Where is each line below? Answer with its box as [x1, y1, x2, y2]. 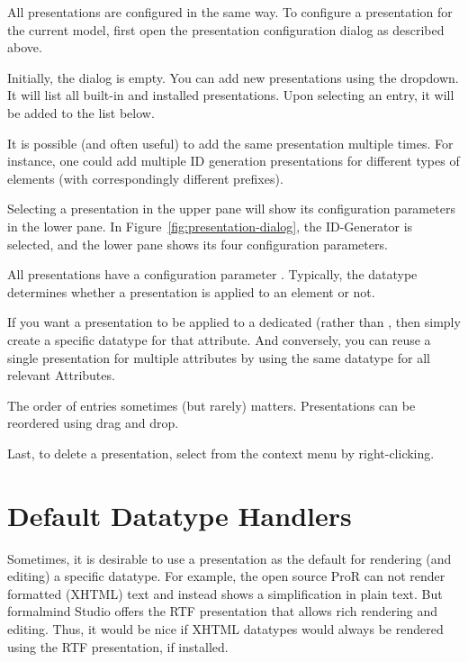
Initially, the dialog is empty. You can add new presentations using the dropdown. [7, 68, 459, 86]
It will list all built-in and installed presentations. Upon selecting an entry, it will [7, 86, 454, 104]
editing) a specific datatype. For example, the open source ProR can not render [7, 567, 445, 585]
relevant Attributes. [7, 366, 115, 385]
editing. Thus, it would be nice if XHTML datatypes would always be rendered [7, 619, 444, 638]
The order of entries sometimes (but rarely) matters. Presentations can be [7, 395, 416, 414]
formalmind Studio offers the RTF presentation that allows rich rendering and [7, 602, 438, 621]
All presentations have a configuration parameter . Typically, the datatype [7, 265, 418, 284]
